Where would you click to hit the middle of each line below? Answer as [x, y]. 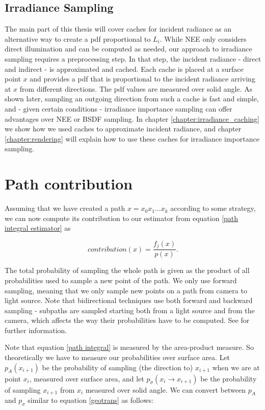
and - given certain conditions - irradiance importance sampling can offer [118, 108]
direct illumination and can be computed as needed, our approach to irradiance [128, 49]
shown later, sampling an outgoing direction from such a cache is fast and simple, [132, 99]
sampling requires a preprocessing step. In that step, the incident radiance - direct [133, 58]
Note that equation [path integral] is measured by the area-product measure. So [129, 347]
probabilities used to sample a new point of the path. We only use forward [121, 280]
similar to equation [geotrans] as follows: [90, 400]
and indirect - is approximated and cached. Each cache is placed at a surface [124, 69]
